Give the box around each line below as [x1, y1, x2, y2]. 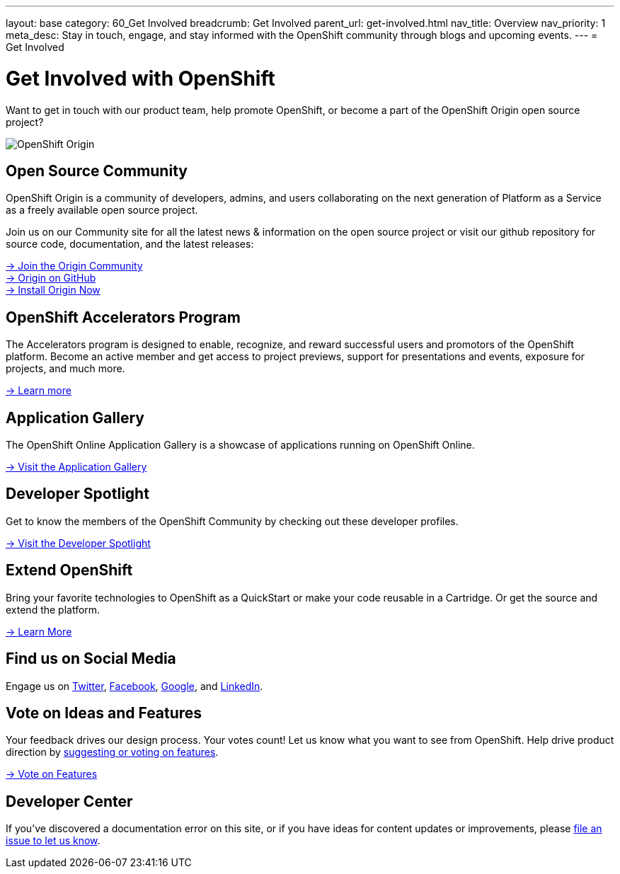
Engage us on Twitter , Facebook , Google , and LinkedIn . [6, 679, 263, 692]
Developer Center [6, 792, 133, 810]
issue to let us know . [6, 834, 101, 847]
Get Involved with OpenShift [6, 66, 275, 91]
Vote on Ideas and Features [6, 703, 202, 722]
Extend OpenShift [6, 561, 133, 580]
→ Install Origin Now [6, 284, 101, 297]
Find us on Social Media [6, 650, 176, 668]
